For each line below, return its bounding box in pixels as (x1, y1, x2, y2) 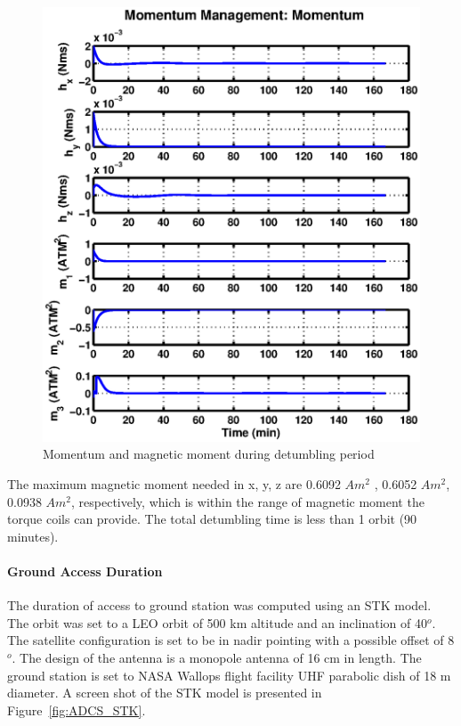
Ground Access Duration (7, 561, 163, 580)
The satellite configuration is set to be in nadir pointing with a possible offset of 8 (7, 631, 455, 649)
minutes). (7, 526, 59, 545)
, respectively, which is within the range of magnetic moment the (71, 492, 425, 510)
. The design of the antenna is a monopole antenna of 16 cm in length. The (12, 648, 422, 666)
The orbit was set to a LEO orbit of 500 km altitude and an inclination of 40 (7, 613, 427, 632)
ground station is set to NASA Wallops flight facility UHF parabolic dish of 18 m (7, 665, 451, 684)
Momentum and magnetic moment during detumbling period (43, 445, 375, 463)
